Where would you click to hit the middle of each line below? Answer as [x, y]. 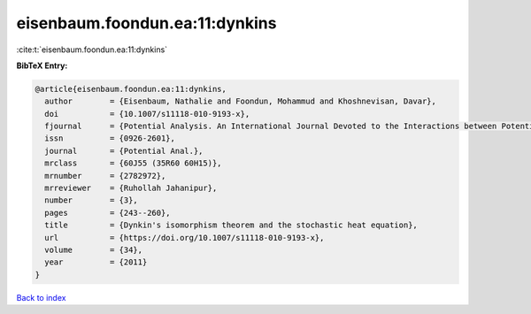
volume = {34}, [94, 250]
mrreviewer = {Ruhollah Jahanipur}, [131, 188]
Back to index [41, 297]
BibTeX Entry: [42, 65]
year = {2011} [96, 262]
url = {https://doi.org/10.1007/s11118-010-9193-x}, [185, 237]
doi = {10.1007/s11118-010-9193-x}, [147, 114]
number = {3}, [92, 200]
